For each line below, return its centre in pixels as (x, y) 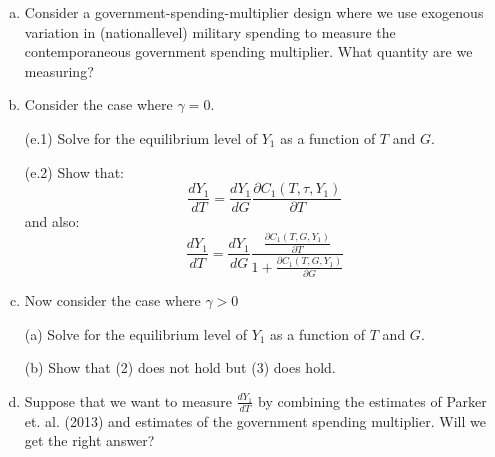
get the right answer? (89, 440)
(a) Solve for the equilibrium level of (135, 333)
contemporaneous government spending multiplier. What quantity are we (248, 51)
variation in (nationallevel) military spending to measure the (210, 31)
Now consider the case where (112, 300)
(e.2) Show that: (74, 171)
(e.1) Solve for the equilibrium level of (141, 137)
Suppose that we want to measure (128, 400)
